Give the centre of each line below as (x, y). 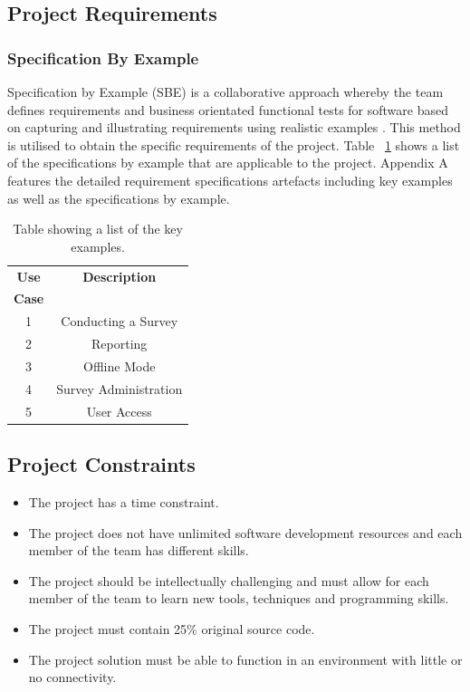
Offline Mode (120, 365)
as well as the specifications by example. (119, 198)
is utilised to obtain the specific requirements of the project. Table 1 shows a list (234, 144)
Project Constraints (101, 464)
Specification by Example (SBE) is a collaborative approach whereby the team (225, 91)
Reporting (120, 344)
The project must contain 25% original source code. (172, 628)
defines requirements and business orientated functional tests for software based (228, 109)
